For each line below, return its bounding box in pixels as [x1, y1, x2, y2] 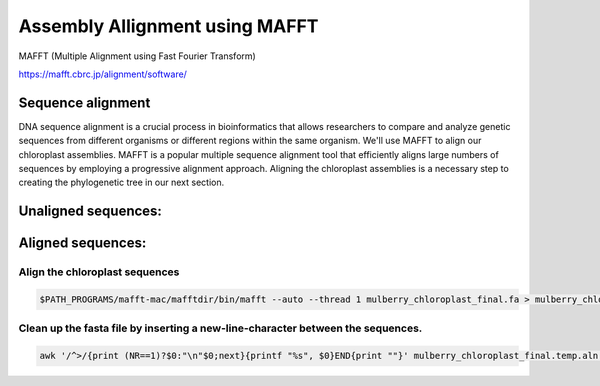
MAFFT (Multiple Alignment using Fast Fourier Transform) [18, 50, 257, 62]
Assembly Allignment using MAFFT [18, 15, 319, 37]
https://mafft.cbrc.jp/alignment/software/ [18, 68, 187, 80]
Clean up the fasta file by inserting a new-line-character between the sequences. [18, 321, 423, 335]
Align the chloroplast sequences [18, 265, 180, 279]
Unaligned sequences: [18, 203, 162, 220]
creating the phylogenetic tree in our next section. [18, 176, 225, 189]
